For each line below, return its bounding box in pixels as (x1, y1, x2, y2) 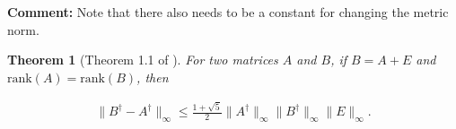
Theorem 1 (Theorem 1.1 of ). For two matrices (7, 50, 278, 69)
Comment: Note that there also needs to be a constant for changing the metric (7, 3, 449, 21)
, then (136, 67, 169, 86)
